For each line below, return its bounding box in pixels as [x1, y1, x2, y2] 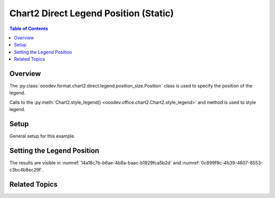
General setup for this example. [9, 133, 76, 139]
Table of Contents [9, 25, 48, 32]
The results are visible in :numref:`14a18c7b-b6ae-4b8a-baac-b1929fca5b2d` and [9, 160, 181, 165]
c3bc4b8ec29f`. [9, 167, 44, 173]
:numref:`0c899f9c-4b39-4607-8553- [182, 160, 263, 165]
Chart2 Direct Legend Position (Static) [9, 8, 174, 19]
